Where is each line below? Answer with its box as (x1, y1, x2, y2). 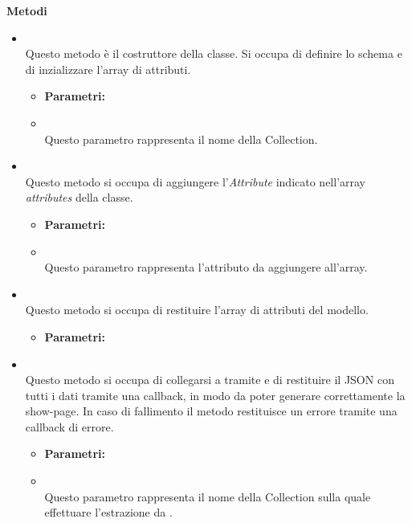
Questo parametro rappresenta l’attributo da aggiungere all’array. (44, 259, 368, 276)
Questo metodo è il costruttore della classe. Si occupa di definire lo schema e (25, 45, 402, 62)
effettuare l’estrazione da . (44, 504, 173, 521)
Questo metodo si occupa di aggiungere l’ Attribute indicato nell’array (25, 173, 366, 190)
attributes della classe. (25, 189, 133, 206)
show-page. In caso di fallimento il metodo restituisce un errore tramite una (25, 402, 398, 419)
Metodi (6, 2, 47, 18)
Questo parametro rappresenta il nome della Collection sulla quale (44, 488, 371, 505)
